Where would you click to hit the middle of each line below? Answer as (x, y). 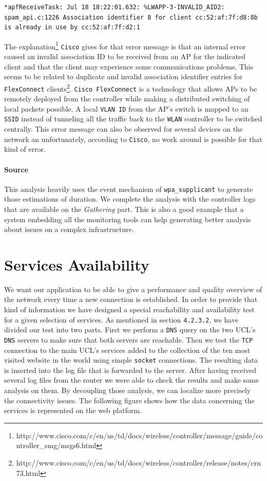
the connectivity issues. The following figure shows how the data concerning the (129, 400)
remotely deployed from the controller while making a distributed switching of (127, 99)
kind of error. (25, 149)
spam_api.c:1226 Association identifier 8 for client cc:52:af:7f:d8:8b (131, 17)
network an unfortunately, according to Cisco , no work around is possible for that (133, 139)
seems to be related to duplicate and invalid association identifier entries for (123, 76)
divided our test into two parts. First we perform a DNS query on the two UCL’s (130, 329)
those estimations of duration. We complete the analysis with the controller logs (130, 199)
